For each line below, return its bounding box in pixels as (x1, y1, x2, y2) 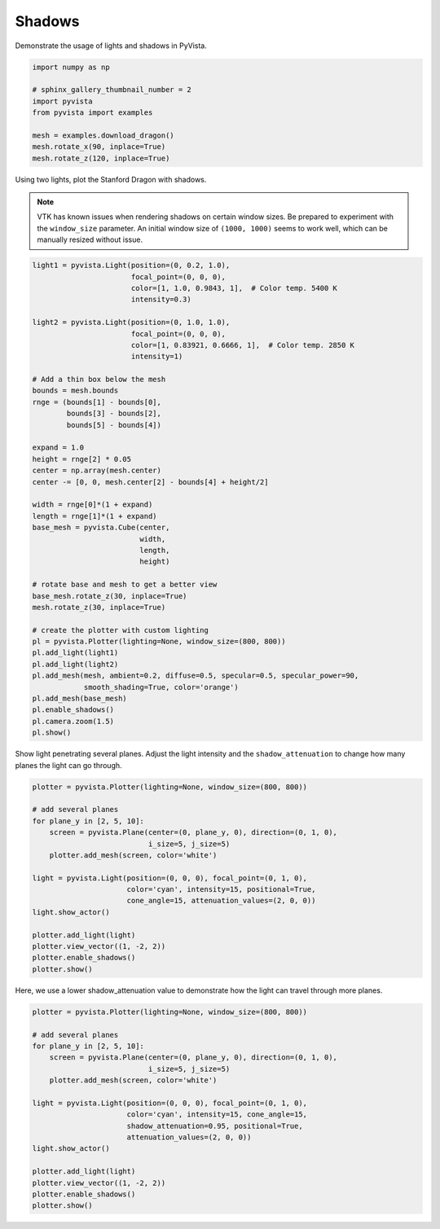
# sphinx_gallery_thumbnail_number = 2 (32, 86, 191, 94)
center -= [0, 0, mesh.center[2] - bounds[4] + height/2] (32, 477, 269, 486)
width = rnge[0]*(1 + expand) (32, 500, 153, 509)
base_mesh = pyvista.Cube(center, (32, 523, 170, 533)
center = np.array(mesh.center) (32, 466, 162, 476)
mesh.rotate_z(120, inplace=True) (32, 153, 170, 163)
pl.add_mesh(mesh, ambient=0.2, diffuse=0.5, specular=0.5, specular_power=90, (32, 671, 359, 680)
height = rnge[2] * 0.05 (32, 454, 132, 463)
